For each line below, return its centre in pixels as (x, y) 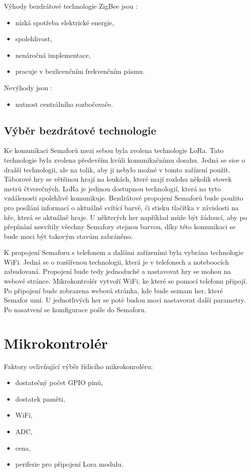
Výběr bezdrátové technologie (80, 130)
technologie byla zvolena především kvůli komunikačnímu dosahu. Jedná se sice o (125, 160)
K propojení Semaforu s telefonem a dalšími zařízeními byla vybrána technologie (124, 252)
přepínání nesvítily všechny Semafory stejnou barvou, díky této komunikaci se (120, 227)
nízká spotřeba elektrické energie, (65, 22)
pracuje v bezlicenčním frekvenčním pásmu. (80, 71)
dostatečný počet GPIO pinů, (59, 382)
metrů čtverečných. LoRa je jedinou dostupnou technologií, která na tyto (112, 188)
